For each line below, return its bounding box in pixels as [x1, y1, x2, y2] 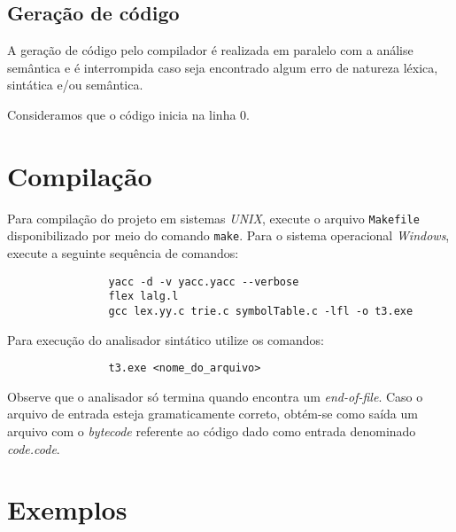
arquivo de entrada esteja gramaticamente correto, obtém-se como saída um [7, 404, 418, 423]
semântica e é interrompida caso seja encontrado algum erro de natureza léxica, [7, 58, 438, 76]
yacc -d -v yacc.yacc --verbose [108, 275, 299, 288]
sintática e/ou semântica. [7, 75, 143, 94]
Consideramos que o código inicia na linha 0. [7, 105, 250, 123]
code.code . [7, 439, 60, 458]
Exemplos [7, 491, 128, 528]
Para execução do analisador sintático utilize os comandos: [7, 330, 324, 348]
